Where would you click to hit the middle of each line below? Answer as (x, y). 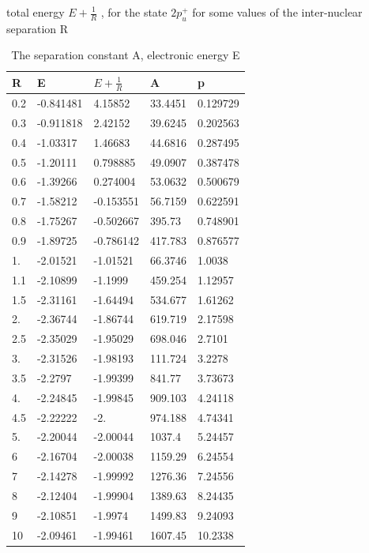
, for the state (134, 12)
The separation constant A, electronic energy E (126, 55)
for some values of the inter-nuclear (277, 12)
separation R (38, 28)
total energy (36, 12)
